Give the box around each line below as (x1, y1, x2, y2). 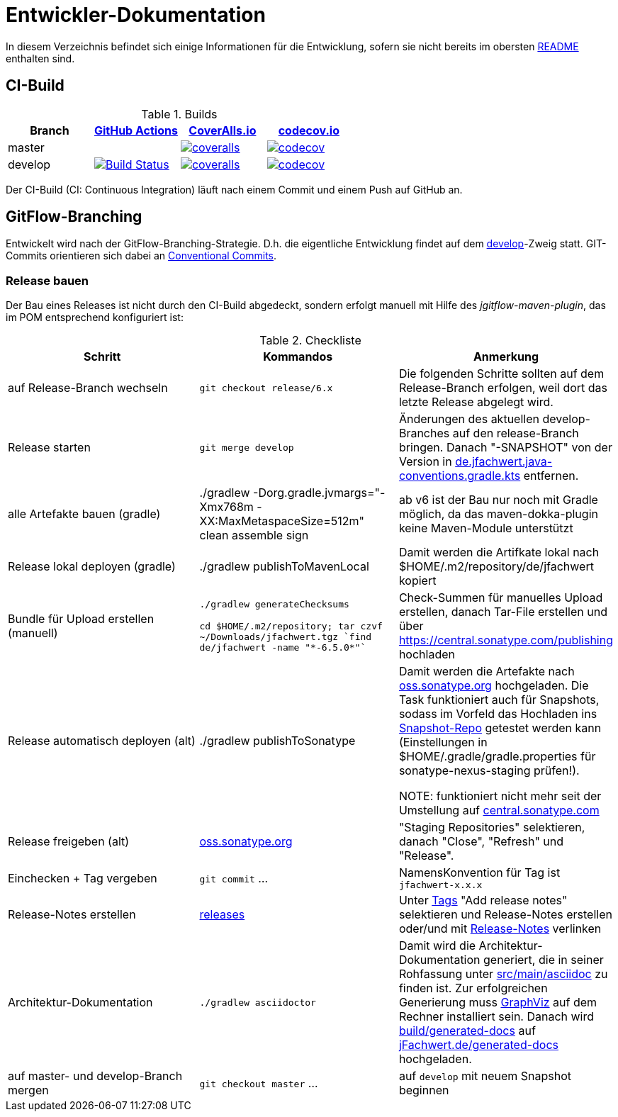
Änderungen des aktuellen (398, 412, 539, 427)
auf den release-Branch (452, 426, 579, 441)
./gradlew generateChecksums (199, 599, 349, 610)
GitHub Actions (94, 123, 178, 137)
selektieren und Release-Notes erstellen (398, 907, 612, 922)
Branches (398, 426, 450, 441)
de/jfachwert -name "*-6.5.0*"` (199, 642, 366, 653)
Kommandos (263, 349, 333, 364)
